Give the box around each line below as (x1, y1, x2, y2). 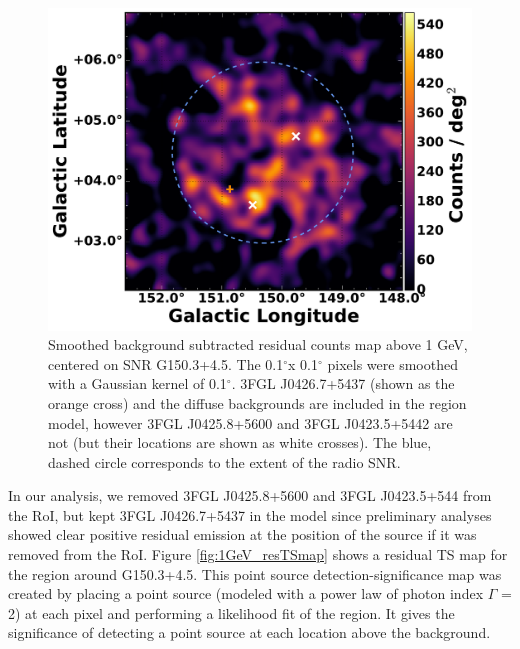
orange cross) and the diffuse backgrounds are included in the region (48, 392, 467, 413)
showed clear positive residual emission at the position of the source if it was (8, 524, 477, 545)
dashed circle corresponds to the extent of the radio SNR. (48, 451, 401, 472)
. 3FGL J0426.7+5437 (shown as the (231, 373, 455, 394)
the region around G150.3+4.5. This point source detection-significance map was (8, 563, 502, 584)
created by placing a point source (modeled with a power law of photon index (8, 583, 484, 604)
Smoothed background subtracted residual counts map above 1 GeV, (48, 334, 468, 355)
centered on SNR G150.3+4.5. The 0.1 (48, 353, 284, 374)
